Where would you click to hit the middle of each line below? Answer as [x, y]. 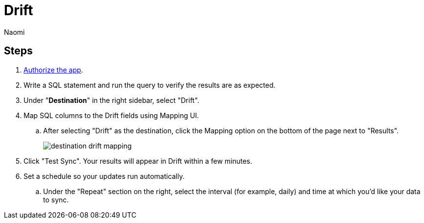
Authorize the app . [53, 70]
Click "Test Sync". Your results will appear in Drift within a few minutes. [138, 161]
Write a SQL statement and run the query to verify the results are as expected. [150, 85]
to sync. [56, 199]
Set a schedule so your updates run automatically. [104, 176]
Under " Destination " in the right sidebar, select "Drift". [111, 100]
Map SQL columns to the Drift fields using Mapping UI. [111, 115]
